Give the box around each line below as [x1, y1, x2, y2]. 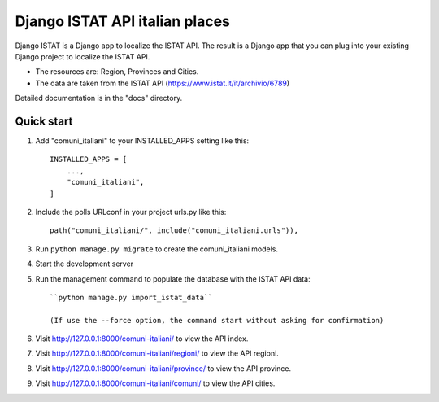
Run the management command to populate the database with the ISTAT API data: [35, 273, 311, 284]
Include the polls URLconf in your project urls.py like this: [35, 207, 227, 216]
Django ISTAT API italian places [15, 12, 231, 30]
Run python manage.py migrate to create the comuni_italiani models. [35, 244, 279, 254]
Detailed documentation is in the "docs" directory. [15, 94, 183, 103]
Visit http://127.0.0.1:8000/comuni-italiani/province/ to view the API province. [35, 363, 292, 374]
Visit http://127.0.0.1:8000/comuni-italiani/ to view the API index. [35, 334, 249, 343]
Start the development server [35, 259, 134, 269]
